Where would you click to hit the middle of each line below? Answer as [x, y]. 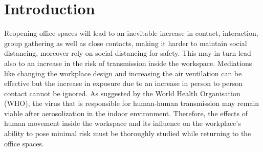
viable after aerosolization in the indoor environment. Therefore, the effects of [126, 113]
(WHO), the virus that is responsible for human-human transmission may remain [132, 103]
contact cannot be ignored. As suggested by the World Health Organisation [122, 93]
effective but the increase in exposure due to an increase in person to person [124, 83]
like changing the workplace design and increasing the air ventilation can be [123, 73]
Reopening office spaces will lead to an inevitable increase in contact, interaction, [131, 33]
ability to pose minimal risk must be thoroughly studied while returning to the [128, 133]
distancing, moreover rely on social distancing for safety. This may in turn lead [128, 53]
